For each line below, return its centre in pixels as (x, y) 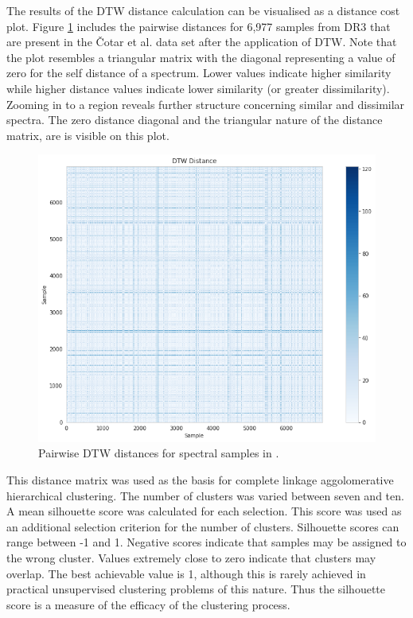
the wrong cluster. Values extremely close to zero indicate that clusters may (191, 558)
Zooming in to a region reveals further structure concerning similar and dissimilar (206, 104)
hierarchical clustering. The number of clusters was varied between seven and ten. (205, 495)
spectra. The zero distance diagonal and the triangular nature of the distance (195, 120)
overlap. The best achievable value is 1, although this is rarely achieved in (186, 573)
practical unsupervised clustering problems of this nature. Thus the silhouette (196, 589)
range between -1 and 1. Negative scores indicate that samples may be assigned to (206, 542)
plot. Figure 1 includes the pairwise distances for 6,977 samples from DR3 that (199, 26)
